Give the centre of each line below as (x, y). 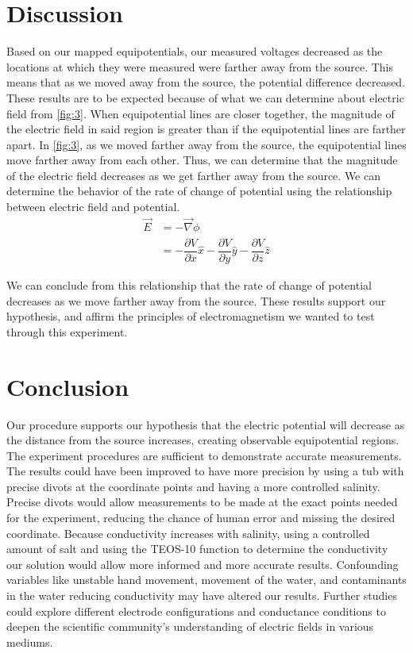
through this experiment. (67, 331)
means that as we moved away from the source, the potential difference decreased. (206, 82)
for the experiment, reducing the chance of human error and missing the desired (201, 518)
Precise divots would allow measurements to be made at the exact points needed (202, 502)
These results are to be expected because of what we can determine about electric (205, 97)
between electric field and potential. (93, 207)
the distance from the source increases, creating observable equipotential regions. (203, 440)
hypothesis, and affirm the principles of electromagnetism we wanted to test (191, 316)
